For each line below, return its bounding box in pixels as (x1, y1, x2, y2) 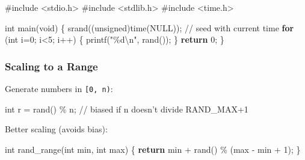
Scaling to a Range (5, 58, 98, 73)
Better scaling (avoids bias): (5, 123, 108, 135)
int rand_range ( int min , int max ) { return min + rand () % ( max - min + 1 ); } (5, 143, 301, 155)
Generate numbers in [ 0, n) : (5, 82, 113, 94)
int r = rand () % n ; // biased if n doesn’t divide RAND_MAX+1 (5, 102, 248, 115)
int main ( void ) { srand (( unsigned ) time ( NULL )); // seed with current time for (5, 21, 294, 34)
